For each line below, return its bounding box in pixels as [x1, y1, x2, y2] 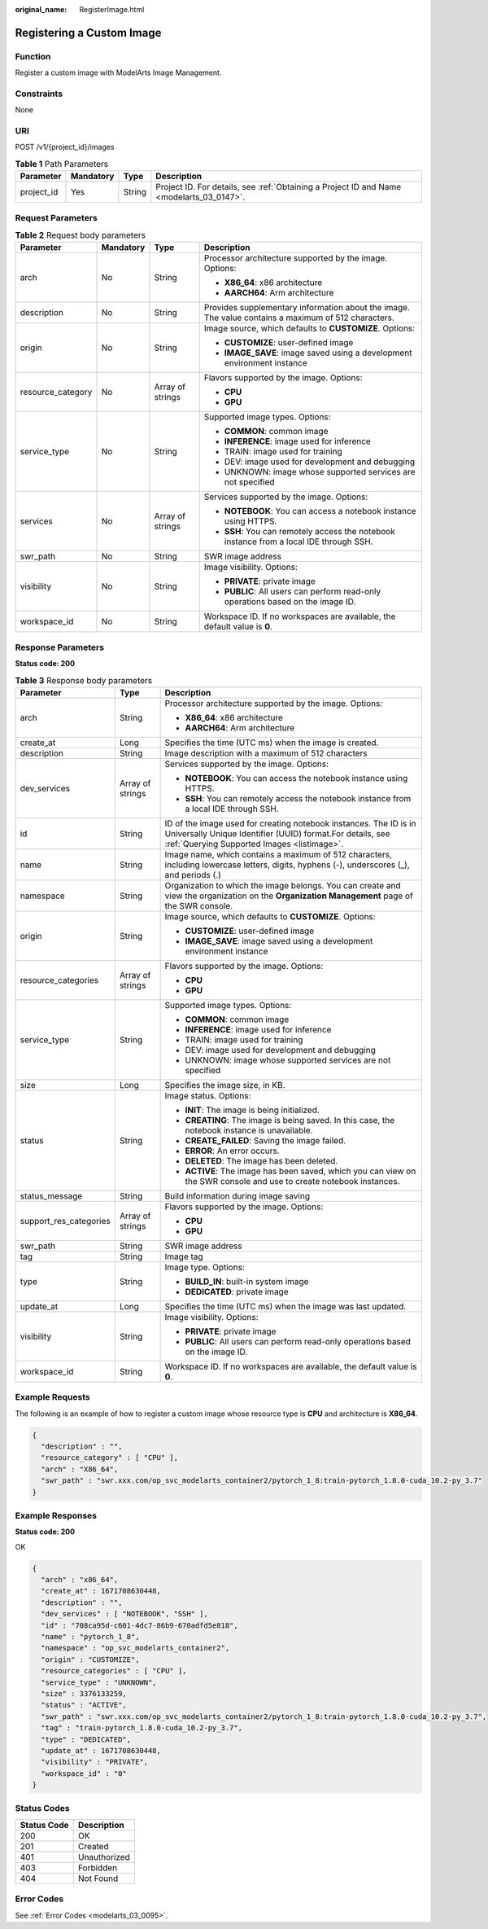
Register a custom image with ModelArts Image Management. [15, 68, 222, 77]
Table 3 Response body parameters [15, 674, 153, 686]
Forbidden [77, 1861, 118, 1873]
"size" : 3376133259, [41, 1689, 128, 1698]
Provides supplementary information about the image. [203, 302, 411, 313]
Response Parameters [15, 642, 105, 653]
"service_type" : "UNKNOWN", [41, 1677, 158, 1687]
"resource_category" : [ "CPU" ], [41, 1453, 179, 1462]
